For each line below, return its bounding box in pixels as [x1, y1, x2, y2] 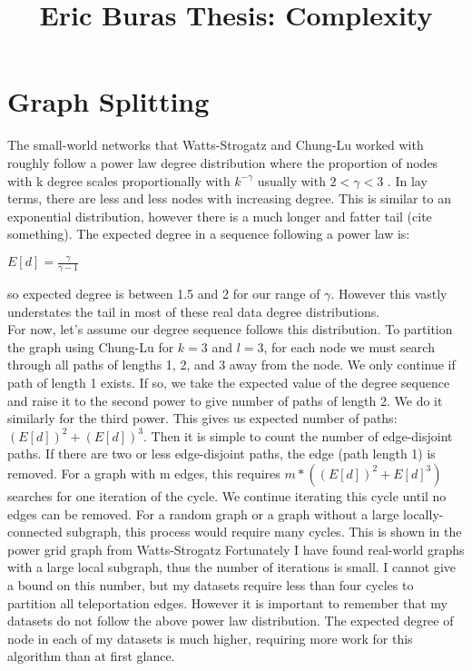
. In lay [387, 171, 428, 190]
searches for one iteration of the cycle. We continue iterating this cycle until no [7, 486, 447, 505]
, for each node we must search [263, 337, 435, 356]
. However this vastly [330, 284, 447, 303]
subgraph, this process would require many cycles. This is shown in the [66, 522, 462, 541]
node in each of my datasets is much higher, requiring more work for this [7, 628, 413, 647]
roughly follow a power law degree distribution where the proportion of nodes [7, 153, 438, 172]
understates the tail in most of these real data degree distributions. [7, 301, 380, 321]
